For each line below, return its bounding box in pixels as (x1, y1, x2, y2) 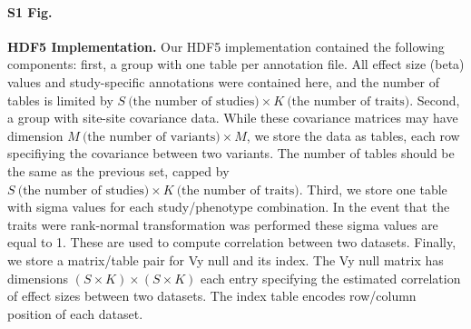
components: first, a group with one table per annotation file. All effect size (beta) (7, 55, 465, 74)
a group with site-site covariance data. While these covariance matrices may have (7, 108, 458, 127)
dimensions (7, 268, 69, 287)
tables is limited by (7, 90, 113, 109)
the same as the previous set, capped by (7, 161, 230, 180)
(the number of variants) (82, 130, 221, 144)
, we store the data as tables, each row (246, 125, 460, 145)
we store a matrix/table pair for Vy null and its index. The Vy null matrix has (7, 250, 444, 269)
